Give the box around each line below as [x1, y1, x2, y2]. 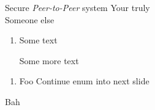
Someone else [5, 13, 55, 26]
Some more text [19, 54, 79, 67]
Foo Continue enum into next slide [19, 75, 149, 87]
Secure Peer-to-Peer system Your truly [5, 1, 150, 13]
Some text [19, 34, 58, 46]
